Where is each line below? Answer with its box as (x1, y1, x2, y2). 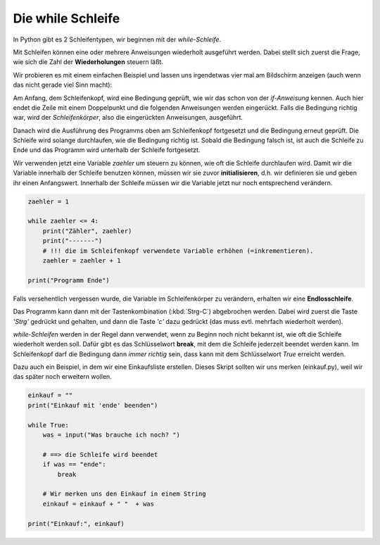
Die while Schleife (13, 11, 120, 26)
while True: (27, 421, 70, 429)
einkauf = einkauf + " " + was (42, 500, 155, 508)
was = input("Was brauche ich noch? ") (42, 431, 181, 439)
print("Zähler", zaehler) (42, 227, 132, 235)
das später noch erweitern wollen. (13, 372, 112, 381)
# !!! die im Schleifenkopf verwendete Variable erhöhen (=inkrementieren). (42, 246, 314, 255)
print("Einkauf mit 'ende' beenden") (27, 401, 158, 409)
